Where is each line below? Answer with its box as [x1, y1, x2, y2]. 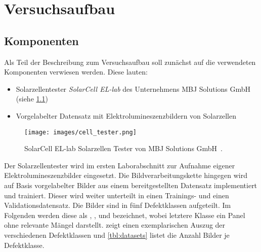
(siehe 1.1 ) [16, 93, 48, 104]
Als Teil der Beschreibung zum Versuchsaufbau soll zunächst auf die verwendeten [4, 56, 256, 67]
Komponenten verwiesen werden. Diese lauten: [4, 66, 148, 77]
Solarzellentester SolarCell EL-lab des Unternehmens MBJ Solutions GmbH [16, 83, 251, 94]
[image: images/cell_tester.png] [24, 128, 137, 136]
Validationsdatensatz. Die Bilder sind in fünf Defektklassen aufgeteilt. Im [4, 200, 231, 210]
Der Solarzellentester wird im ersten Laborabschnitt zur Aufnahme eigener [4, 160, 235, 170]
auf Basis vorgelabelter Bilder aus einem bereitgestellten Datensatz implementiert [4, 179, 257, 190]
